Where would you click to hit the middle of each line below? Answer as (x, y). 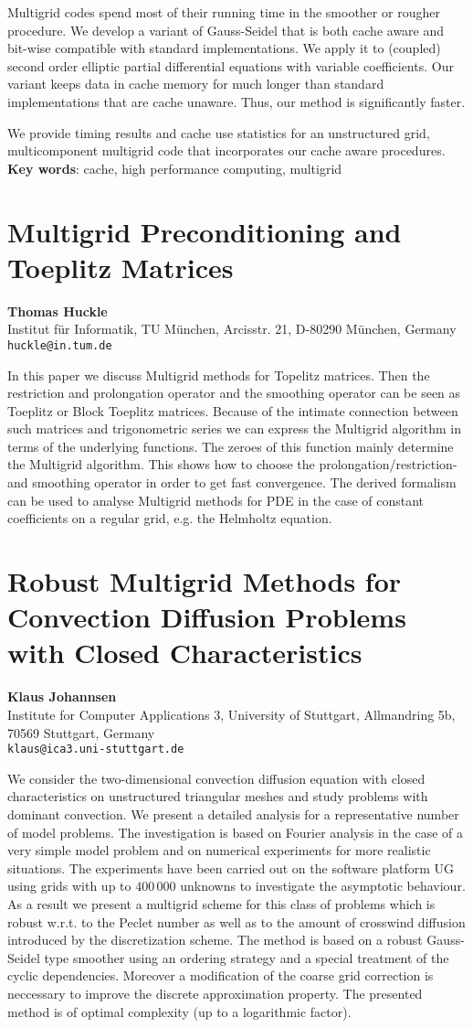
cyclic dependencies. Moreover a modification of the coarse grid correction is (221, 975)
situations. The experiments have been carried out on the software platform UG (231, 867)
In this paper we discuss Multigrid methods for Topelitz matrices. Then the (219, 375)
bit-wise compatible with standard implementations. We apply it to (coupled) (224, 48)
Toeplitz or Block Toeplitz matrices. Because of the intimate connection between (233, 410)
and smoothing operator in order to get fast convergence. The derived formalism (232, 482)
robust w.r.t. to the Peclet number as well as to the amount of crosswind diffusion (236, 921)
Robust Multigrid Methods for (205, 581)
